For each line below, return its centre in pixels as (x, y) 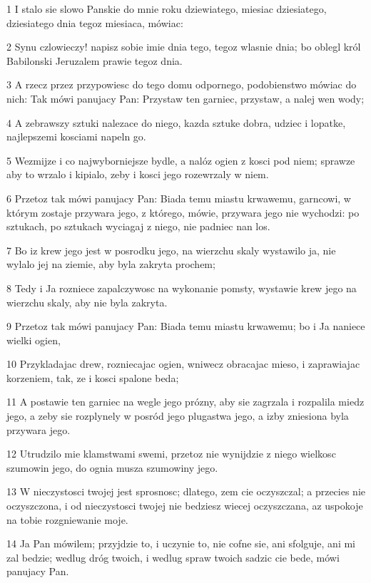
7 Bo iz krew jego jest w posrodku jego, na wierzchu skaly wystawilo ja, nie (171, 250)
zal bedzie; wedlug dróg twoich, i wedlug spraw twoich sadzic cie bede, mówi (173, 557)
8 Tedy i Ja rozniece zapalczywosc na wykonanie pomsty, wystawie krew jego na (182, 288)
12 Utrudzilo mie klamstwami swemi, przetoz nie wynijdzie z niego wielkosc (171, 454)
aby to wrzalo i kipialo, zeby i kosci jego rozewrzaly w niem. (138, 174)
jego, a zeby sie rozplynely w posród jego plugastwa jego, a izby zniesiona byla (178, 416)
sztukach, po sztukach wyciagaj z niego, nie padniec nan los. (138, 226)
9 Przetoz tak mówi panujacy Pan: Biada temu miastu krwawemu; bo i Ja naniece (186, 326)
